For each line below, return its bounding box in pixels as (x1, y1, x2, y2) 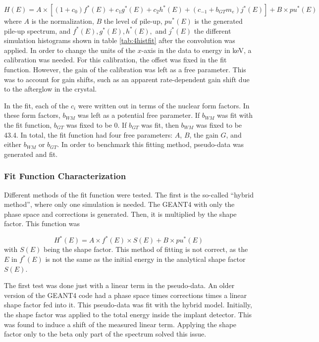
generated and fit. (4, 148, 58, 159)
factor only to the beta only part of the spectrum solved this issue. (4, 329, 207, 339)
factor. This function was (4, 218, 80, 229)
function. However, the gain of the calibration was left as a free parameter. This (4, 64, 246, 74)
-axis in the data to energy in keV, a (141, 45, 252, 55)
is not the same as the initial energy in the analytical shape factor (45, 254, 246, 264)
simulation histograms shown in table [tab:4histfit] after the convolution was (4, 35, 235, 46)
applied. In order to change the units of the (4, 45, 136, 55)
